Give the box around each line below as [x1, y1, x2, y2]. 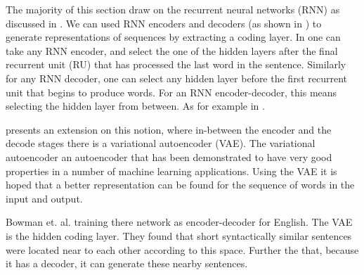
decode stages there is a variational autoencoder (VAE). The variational [6, 136, 316, 151]
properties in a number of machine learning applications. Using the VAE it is [6, 163, 337, 178]
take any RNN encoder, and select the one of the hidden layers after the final [6, 43, 338, 58]
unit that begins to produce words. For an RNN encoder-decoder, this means [6, 84, 337, 99]
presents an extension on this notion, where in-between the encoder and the [6, 122, 332, 136]
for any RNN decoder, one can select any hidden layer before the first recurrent [6, 70, 347, 85]
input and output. [6, 191, 83, 205]
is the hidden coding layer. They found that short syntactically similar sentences [6, 228, 352, 243]
